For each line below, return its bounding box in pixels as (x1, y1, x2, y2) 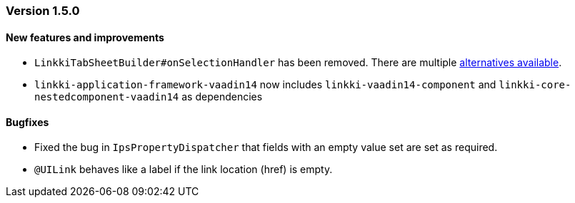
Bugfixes (6, 115, 49, 128)
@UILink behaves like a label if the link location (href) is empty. (34, 163, 333, 176)
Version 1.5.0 (6, 4, 80, 18)
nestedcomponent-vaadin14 (34, 91, 179, 103)
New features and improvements (6, 31, 164, 43)
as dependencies (181, 90, 263, 103)
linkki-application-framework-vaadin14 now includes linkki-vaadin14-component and (34, 78, 496, 91)
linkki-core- (499, 79, 571, 91)
